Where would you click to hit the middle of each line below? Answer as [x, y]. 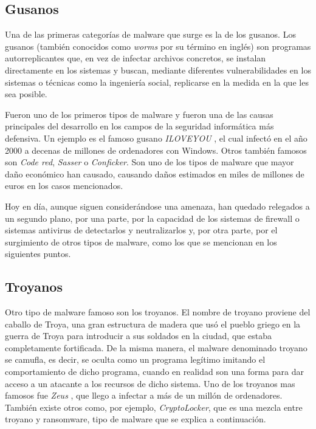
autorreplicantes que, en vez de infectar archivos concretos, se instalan [136, 58]
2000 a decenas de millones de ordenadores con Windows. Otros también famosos [156, 150]
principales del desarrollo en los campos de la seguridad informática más [139, 126]
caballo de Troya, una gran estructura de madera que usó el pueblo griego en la [153, 324]
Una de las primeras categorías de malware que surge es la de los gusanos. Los [150, 34]
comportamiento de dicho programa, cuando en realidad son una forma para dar [154, 372]
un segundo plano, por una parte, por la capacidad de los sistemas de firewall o [152, 218]
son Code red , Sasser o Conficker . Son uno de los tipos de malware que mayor [149, 162]
